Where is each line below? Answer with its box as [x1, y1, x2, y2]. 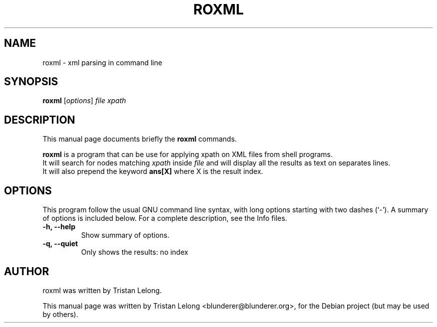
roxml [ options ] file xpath [42, 96, 126, 105]
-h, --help [42, 222, 75, 231]
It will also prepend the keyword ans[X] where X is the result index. [42, 167, 263, 176]
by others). [42, 310, 78, 319]
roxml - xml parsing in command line [42, 58, 163, 67]
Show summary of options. [81, 231, 170, 240]
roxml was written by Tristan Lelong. [42, 286, 162, 295]
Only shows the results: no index [81, 248, 189, 257]
